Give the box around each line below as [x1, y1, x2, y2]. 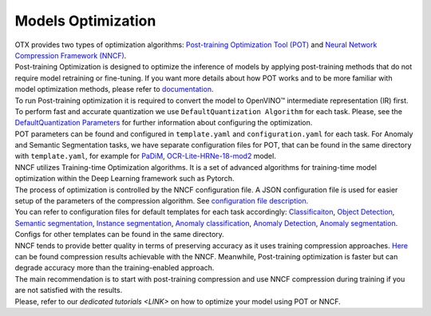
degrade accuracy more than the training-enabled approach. [14, 263, 215, 273]
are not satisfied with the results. [14, 286, 123, 295]
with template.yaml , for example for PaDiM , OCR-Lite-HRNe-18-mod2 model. [14, 152, 277, 161]
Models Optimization [14, 12, 156, 30]
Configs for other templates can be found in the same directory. [14, 230, 225, 239]
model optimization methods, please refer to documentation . [14, 85, 214, 94]
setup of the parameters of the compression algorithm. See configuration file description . [14, 196, 309, 206]
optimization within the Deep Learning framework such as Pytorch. [14, 174, 235, 184]
